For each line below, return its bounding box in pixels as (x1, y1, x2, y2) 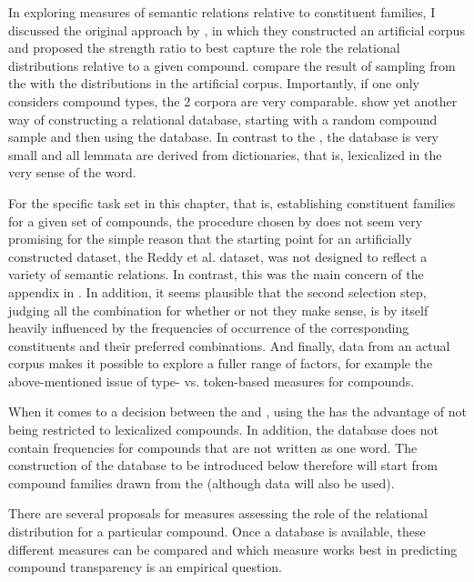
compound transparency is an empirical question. (8, 557, 282, 577)
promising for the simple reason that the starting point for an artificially (8, 229, 412, 248)
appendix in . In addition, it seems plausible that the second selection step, (8, 282, 427, 301)
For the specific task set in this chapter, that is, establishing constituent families (8, 193, 456, 212)
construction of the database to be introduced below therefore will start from (8, 456, 438, 475)
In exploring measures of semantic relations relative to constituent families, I (8, 3, 436, 21)
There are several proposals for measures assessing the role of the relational (8, 504, 429, 523)
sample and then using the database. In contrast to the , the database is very (8, 127, 439, 146)
